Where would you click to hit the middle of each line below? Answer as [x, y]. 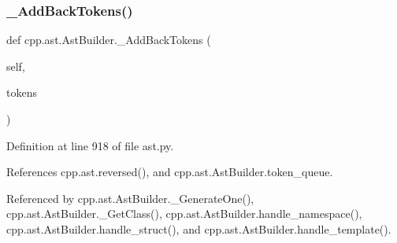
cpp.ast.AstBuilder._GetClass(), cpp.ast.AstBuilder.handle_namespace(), [184, 214]
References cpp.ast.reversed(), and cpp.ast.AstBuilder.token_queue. [170, 172]
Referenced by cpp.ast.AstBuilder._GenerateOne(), [130, 198]
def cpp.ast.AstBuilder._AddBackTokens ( [109, 40]
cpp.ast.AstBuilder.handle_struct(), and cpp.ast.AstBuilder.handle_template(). [199, 228]
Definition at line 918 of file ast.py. [90, 145]
